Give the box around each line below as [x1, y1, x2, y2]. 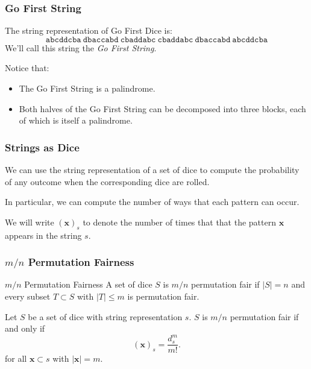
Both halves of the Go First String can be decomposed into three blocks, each [19, 102, 306, 115]
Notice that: [5, 61, 49, 74]
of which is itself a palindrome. [19, 114, 133, 127]
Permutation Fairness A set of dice [24, 278, 152, 291]
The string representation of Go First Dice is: [5, 24, 172, 37]
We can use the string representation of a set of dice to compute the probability [5, 163, 300, 175]
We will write [5, 215, 54, 228]
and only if [5, 322, 45, 335]
